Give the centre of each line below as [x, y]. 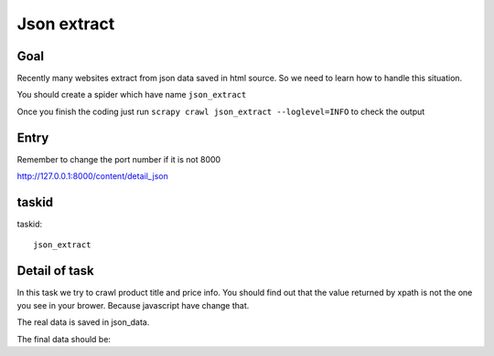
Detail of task [56, 271]
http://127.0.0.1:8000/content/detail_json [92, 176]
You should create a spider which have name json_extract [132, 95]
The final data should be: [64, 339]
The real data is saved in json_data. [83, 322]
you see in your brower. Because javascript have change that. [133, 305]
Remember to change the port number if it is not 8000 [119, 159]
